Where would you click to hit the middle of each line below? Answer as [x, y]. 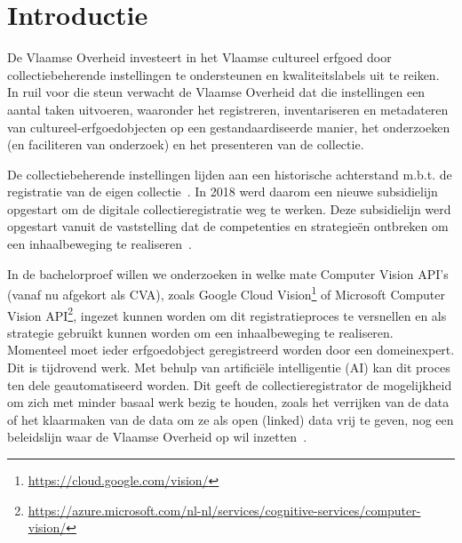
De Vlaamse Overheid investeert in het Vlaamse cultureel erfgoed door [199, 57]
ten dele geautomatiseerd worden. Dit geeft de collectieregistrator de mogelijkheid [230, 384]
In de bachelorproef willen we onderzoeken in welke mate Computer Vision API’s [228, 273]
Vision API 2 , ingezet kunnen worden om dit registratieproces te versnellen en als [227, 314]
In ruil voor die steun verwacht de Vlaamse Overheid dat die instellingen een [216, 92]
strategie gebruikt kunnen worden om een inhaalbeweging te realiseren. [200, 332]
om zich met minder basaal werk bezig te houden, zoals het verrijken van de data [228, 402]
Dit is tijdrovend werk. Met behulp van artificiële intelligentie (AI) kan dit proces [229, 367]
